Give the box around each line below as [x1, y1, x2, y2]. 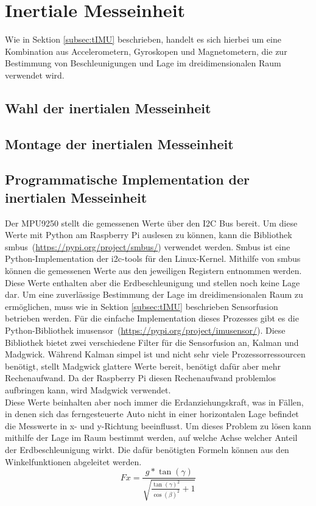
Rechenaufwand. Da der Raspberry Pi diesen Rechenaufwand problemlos [5, 371, 276, 384]
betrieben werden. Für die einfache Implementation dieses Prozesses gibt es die [5, 312, 299, 325]
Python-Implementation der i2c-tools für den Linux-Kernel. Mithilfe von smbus [5, 252, 301, 265]
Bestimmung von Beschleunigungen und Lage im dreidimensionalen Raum [5, 57, 281, 69]
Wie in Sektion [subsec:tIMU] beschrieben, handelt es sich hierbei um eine [5, 33, 281, 46]
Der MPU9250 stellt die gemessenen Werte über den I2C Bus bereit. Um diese [5, 216, 298, 229]
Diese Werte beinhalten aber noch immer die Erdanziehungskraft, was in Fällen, [5, 395, 304, 408]
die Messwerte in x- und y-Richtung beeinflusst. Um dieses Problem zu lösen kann [5, 419, 312, 432]
